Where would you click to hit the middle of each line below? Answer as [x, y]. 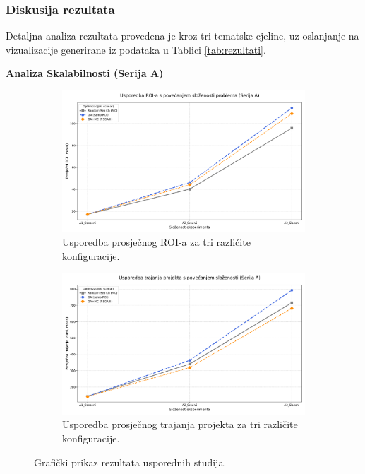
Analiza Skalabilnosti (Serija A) [85, 73]
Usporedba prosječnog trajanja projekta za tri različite [180, 424]
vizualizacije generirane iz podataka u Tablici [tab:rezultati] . [136, 49]
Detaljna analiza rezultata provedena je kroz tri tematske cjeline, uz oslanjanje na [182, 36]
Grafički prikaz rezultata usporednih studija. [130, 462]
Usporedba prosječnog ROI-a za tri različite [156, 242]
